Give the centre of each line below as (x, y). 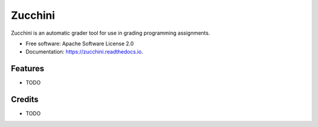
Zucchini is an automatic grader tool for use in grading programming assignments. (110, 33)
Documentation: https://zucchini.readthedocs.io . (85, 52)
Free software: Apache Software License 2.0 (80, 44)
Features (27, 68)
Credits (25, 100)
